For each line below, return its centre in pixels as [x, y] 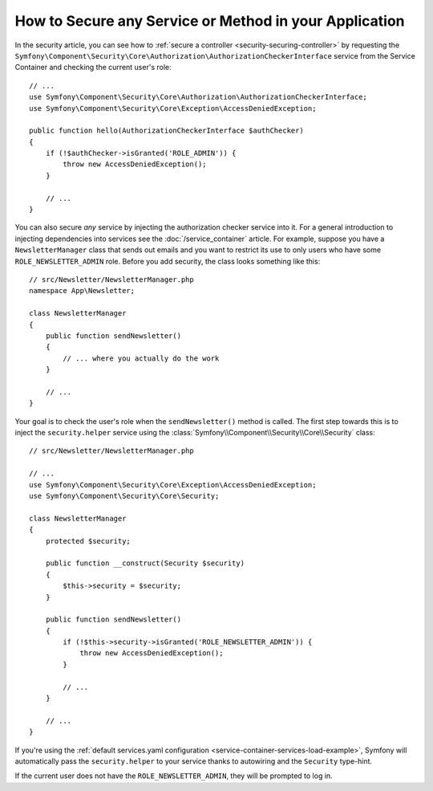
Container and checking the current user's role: [93, 67]
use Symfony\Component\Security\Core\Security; [124, 496]
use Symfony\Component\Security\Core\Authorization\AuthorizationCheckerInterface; [198, 97]
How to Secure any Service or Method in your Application [210, 21]
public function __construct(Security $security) [145, 563]
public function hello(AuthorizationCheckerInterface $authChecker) [166, 131]
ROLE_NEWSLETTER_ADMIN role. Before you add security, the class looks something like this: [168, 261]
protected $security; [88, 541]
